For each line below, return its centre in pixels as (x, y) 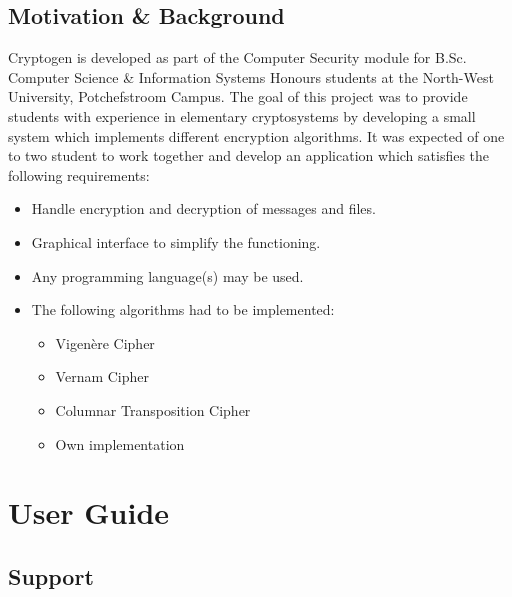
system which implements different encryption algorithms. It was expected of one (256, 135)
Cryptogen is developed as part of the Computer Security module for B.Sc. (237, 57)
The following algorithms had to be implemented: (183, 309)
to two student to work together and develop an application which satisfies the (249, 155)
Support (51, 575)
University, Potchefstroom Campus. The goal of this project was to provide (238, 96)
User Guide (89, 512)
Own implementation (120, 443)
